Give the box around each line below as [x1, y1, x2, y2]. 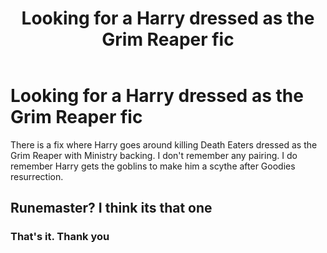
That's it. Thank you [10, 230, 110, 244]
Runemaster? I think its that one [10, 200, 213, 217]
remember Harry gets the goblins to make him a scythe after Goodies [10, 160, 296, 172]
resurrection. [10, 170, 64, 182]
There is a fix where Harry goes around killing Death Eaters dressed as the [10, 138, 318, 151]
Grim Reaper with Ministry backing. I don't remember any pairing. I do [10, 149, 298, 161]
